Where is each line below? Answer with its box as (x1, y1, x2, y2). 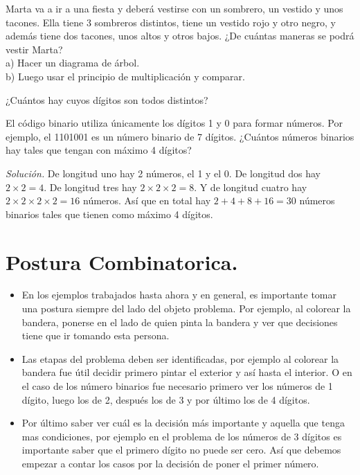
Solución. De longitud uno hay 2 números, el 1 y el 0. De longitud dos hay (6, 165, 321, 180)
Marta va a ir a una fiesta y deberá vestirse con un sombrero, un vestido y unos (6, 1, 343, 15)
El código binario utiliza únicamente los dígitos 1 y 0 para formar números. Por (6, 116, 343, 130)
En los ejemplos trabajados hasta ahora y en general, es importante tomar (21, 287, 337, 302)
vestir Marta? (6, 42, 63, 56)
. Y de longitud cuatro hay (194, 179, 307, 194)
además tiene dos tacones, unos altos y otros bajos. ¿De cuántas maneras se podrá (6, 28, 354, 43)
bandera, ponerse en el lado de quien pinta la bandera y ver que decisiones (21, 314, 338, 329)
